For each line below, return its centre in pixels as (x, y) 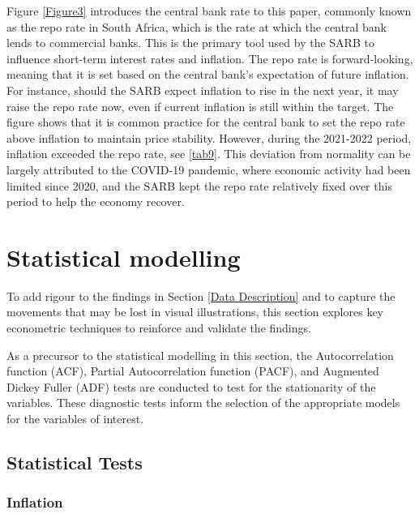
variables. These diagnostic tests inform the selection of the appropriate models (203, 403)
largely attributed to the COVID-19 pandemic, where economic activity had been (209, 169)
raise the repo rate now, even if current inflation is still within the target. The (200, 106)
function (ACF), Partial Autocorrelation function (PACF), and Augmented (193, 371)
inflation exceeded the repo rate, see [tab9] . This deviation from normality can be (209, 154)
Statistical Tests (75, 462)
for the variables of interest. (75, 418)
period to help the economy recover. (96, 201)
